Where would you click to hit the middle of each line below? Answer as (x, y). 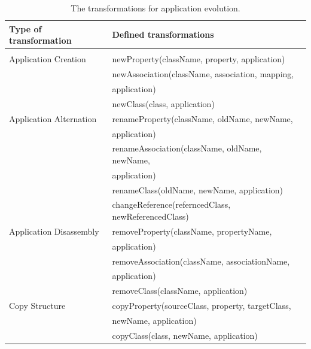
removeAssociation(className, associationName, (201, 261)
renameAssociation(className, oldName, (187, 148)
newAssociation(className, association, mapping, (203, 74)
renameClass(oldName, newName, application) (198, 189)
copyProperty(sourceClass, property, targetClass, (202, 306)
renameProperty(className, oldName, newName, (202, 118)
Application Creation (48, 59)
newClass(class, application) (163, 103)
